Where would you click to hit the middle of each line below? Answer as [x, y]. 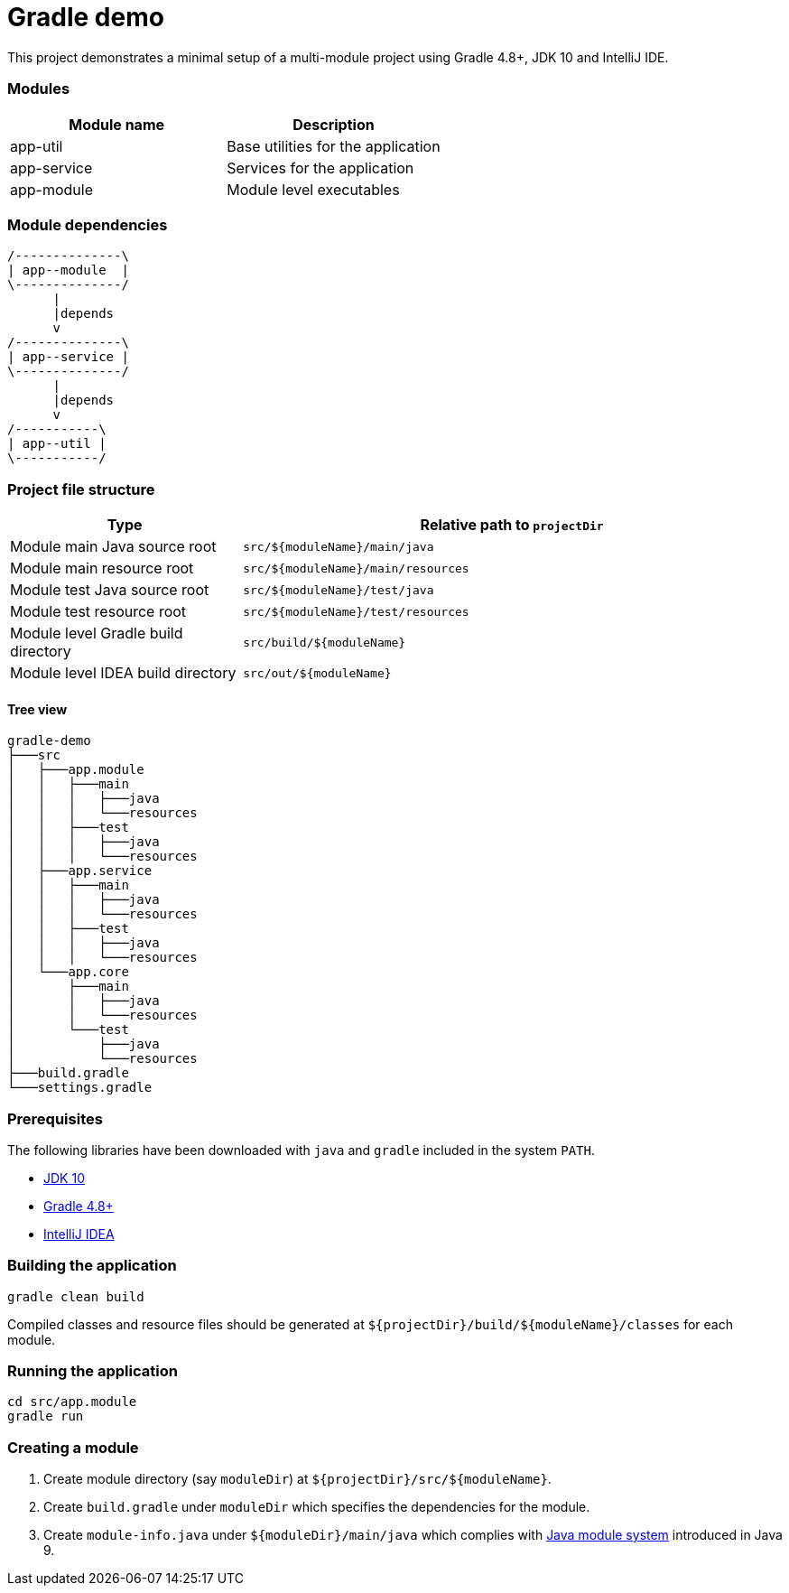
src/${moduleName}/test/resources [356, 611]
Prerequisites [55, 1118]
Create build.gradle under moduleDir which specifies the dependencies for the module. [317, 1507]
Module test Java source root [110, 590]
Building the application [92, 1266]
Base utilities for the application [334, 146]
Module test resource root [98, 611]
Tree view [37, 709]
